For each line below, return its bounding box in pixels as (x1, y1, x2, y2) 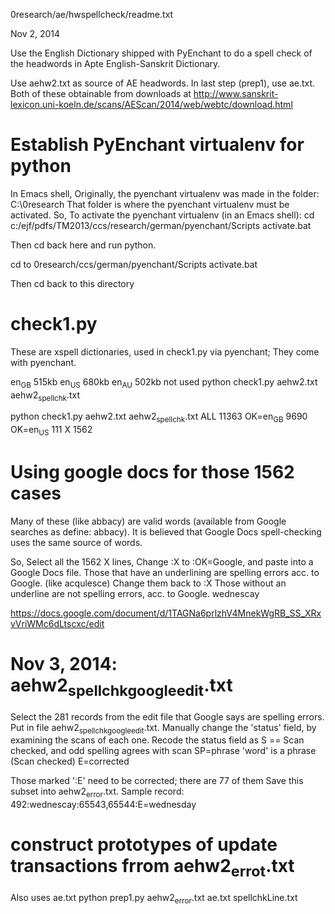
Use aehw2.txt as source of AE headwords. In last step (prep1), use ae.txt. (10, 77, 316, 89)
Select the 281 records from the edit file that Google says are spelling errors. (10, 710, 325, 723)
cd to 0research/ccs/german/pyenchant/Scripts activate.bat (10, 258, 258, 270)
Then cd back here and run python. (10, 239, 157, 251)
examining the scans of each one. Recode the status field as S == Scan (10, 734, 305, 746)
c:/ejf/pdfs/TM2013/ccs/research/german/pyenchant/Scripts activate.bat (10, 219, 312, 231)
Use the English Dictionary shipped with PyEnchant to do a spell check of (10, 47, 313, 59)
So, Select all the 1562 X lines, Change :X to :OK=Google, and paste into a (10, 556, 314, 568)
